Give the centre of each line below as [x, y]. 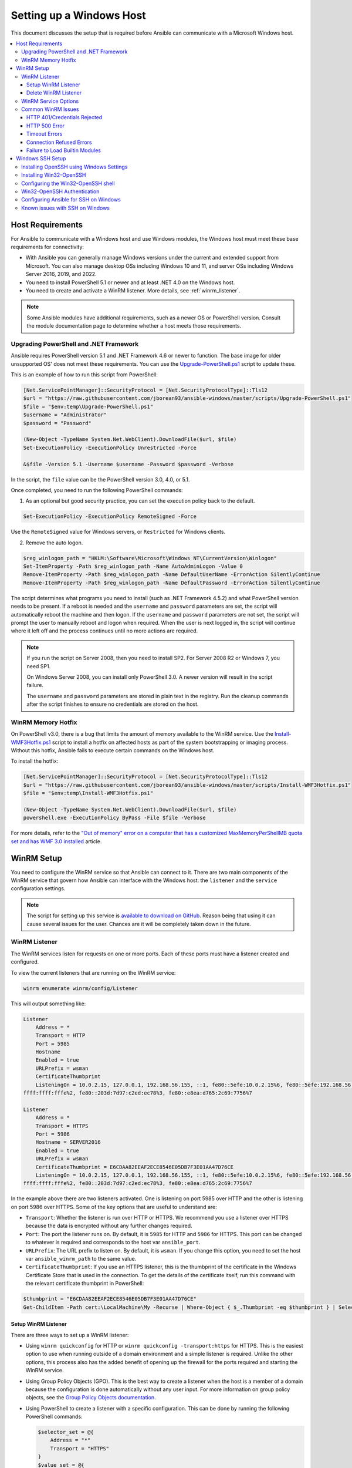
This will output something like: [48, 1004]
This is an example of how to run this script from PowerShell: [84, 375]
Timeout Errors [45, 134]
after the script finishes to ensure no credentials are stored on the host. [113, 704]
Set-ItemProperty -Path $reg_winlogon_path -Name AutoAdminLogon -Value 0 [133, 566]
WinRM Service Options [50, 101]
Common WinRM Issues [50, 109]
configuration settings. [38, 888]
